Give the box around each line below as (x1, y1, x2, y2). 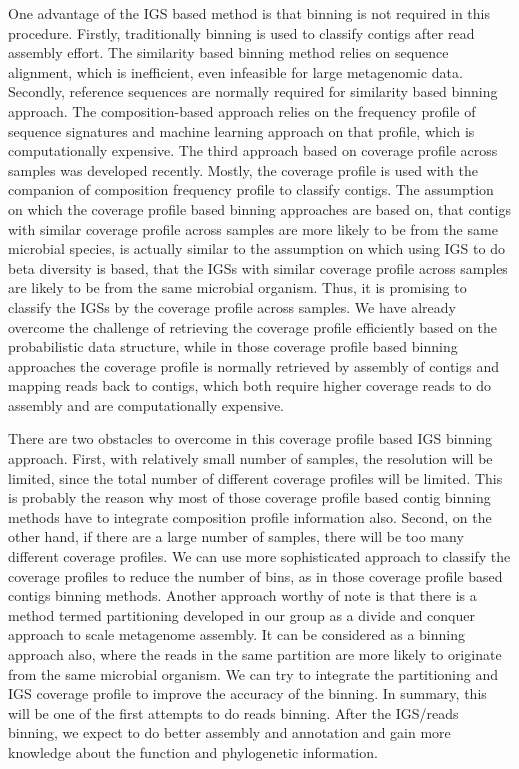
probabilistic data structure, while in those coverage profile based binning (8, 336, 458, 357)
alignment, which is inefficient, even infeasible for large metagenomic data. (8, 61, 463, 82)
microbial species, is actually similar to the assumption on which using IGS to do (8, 238, 505, 259)
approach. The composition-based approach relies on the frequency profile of (8, 100, 476, 121)
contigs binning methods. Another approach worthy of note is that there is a (8, 585, 477, 606)
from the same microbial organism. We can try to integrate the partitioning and (8, 663, 499, 684)
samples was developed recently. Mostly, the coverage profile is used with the (8, 159, 478, 180)
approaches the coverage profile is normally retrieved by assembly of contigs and (8, 355, 499, 376)
